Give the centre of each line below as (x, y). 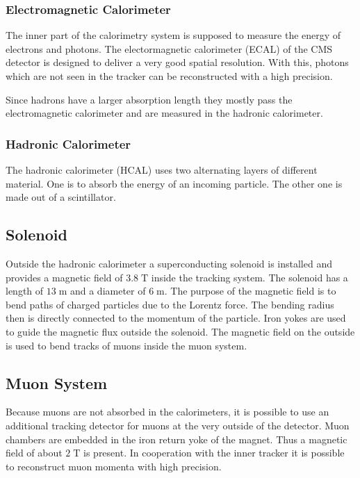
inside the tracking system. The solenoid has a (249, 277)
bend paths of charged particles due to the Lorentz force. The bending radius (170, 304)
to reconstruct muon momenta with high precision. (114, 466)
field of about (34, 453)
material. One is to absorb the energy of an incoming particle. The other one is (174, 183)
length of (25, 291)
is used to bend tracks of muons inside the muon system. (126, 345)
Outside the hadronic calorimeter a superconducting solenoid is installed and (169, 263)
